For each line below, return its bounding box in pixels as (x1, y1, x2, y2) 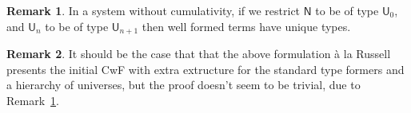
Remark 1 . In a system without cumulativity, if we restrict (6, 2, 301, 18)
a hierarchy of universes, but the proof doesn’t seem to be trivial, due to (6, 76, 361, 93)
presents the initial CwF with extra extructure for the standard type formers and (6, 60, 405, 77)
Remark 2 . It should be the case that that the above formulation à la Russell (6, 45, 391, 62)
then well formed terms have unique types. (142, 18, 351, 34)
